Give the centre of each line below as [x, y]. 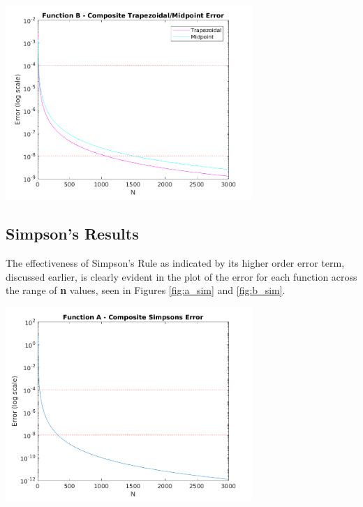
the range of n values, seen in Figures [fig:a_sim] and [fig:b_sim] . [146, 290]
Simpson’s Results [72, 234]
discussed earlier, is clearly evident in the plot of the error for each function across [181, 276]
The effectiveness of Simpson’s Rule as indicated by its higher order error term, [175, 263]
